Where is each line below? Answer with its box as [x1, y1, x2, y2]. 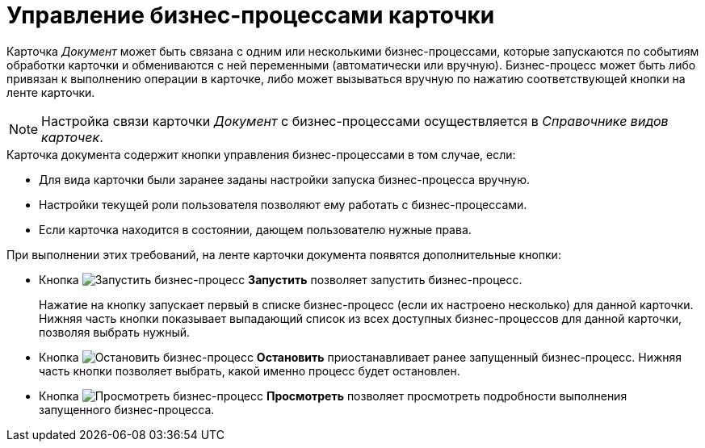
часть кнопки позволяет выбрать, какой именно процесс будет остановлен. [39, 363, 460, 378]
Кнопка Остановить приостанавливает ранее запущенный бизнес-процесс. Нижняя [39, 350, 682, 364]
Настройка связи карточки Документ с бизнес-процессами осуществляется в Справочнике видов [41, 112, 669, 129]
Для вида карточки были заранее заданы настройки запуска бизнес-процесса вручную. [39, 172, 531, 186]
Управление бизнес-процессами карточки [6, 2, 495, 29]
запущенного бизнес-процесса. [39, 402, 215, 417]
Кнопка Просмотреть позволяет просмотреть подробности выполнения [39, 388, 627, 403]
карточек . [41, 128, 103, 145]
